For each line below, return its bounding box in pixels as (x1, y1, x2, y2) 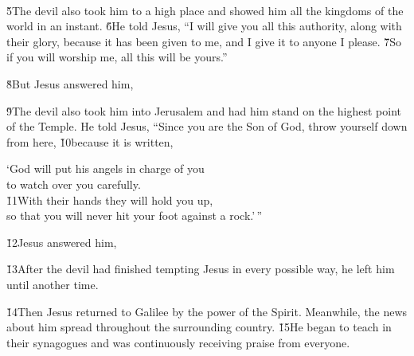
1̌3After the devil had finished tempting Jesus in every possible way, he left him (6, 260, 395, 277)
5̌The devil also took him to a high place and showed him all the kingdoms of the (6, 2, 404, 18)
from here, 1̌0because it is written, (6, 133, 174, 150)
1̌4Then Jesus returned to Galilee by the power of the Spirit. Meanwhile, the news (6, 303, 408, 319)
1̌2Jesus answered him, (6, 233, 117, 250)
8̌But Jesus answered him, (6, 75, 134, 92)
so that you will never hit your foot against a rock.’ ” (6, 207, 263, 224)
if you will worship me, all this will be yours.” (6, 49, 228, 65)
